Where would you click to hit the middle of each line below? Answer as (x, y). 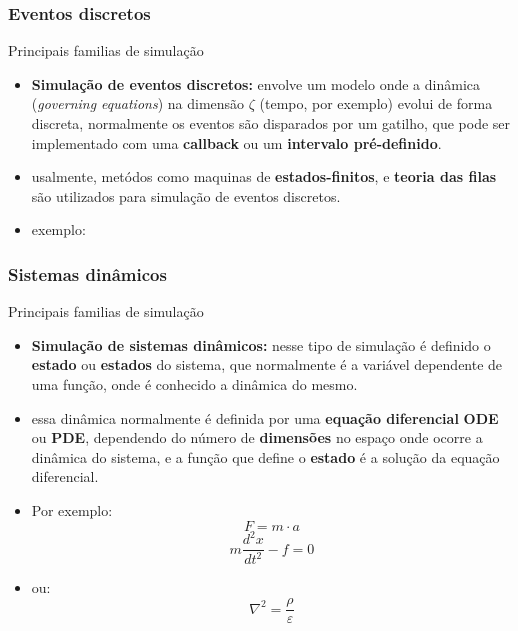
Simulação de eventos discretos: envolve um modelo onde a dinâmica (255, 83)
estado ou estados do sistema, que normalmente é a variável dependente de (267, 364)
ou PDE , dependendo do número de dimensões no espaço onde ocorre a (257, 437)
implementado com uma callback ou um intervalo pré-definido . (236, 142)
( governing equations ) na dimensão (138, 103)
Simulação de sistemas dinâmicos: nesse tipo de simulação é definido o (261, 344)
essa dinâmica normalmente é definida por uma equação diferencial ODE (265, 417)
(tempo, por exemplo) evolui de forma (376, 103)
